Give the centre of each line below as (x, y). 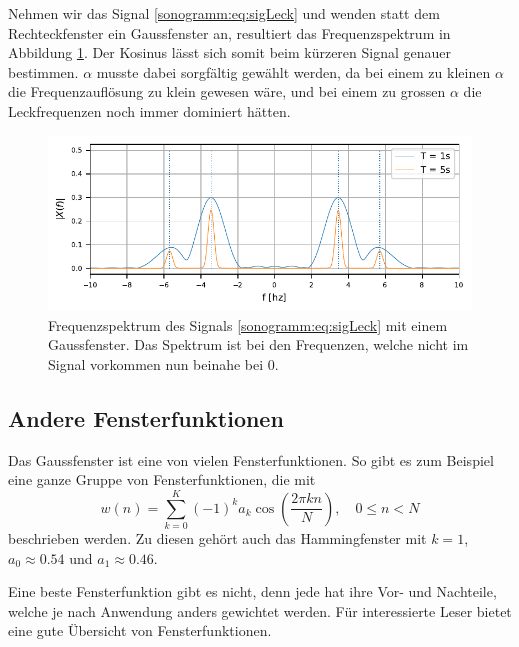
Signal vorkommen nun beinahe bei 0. (163, 363)
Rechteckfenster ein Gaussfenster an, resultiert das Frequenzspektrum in (229, 32)
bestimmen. (43, 71)
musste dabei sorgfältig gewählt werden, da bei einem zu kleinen (293, 71)
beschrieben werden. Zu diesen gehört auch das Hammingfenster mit (217, 538)
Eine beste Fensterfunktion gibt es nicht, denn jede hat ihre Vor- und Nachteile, (252, 591)
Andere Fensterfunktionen (146, 417)
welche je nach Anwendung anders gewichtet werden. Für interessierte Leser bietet (260, 610)
